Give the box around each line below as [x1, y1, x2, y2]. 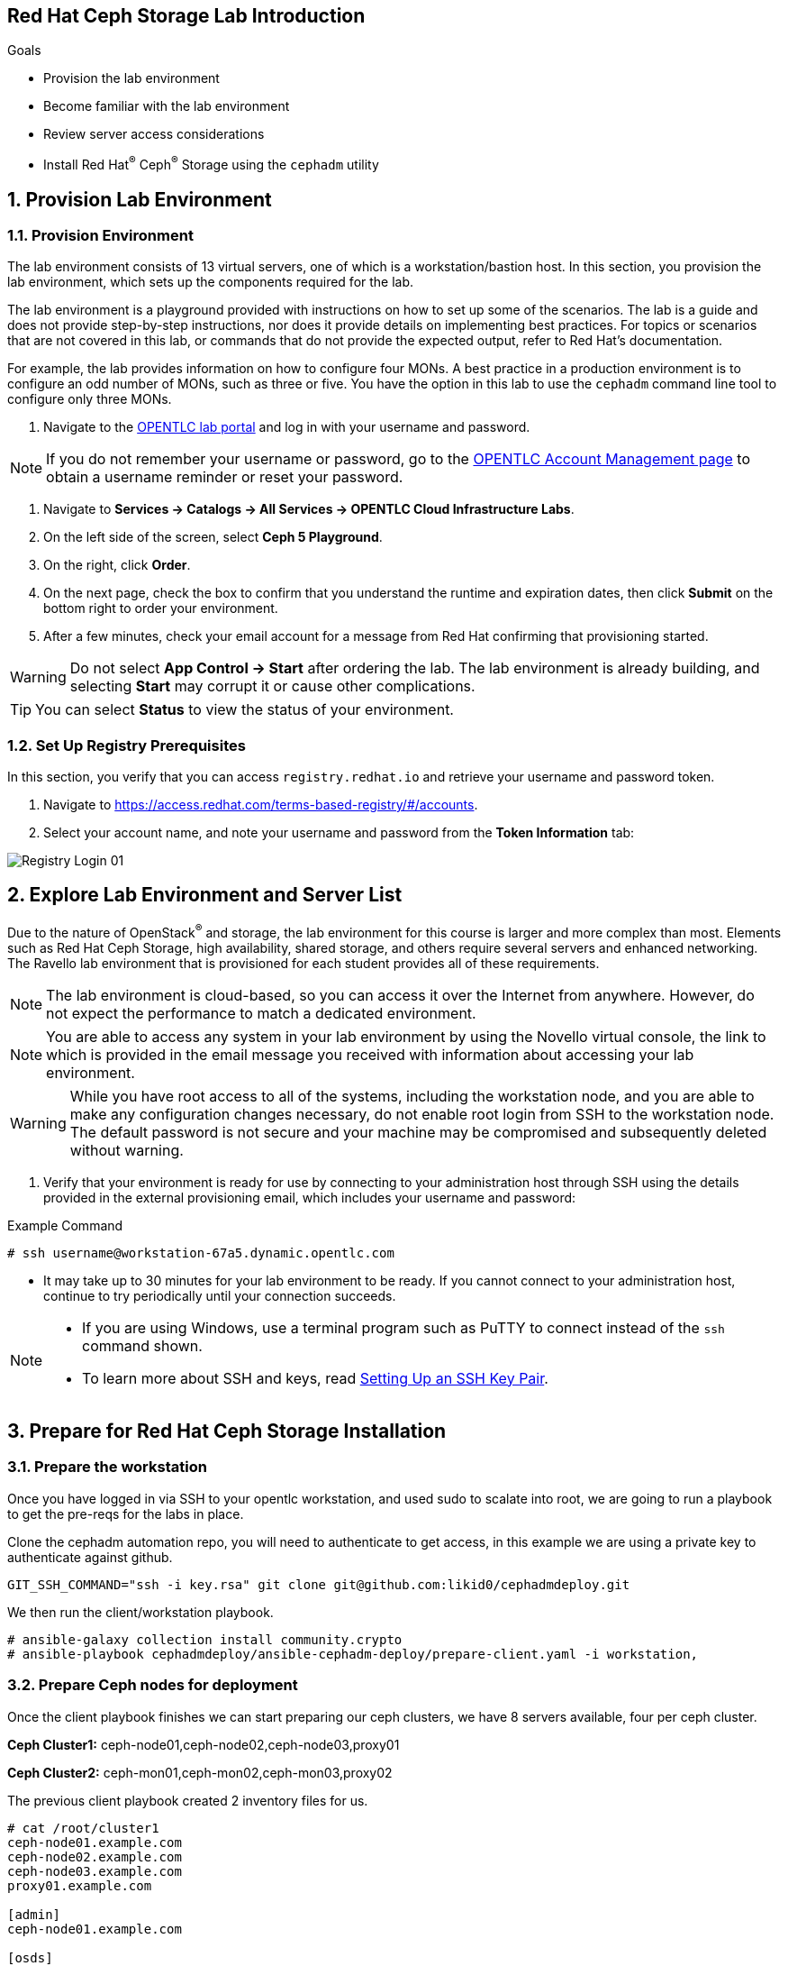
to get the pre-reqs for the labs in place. [7, 1505, 244, 1522]
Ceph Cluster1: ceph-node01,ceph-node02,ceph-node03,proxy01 [7, 1736, 400, 1752]
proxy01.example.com [7, 1878, 152, 1893]
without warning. [69, 1140, 184, 1159]
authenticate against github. [7, 1549, 173, 1565]
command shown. [82, 1336, 203, 1355]
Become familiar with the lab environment [43, 98, 290, 114]
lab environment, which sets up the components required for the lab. [7, 274, 414, 290]
